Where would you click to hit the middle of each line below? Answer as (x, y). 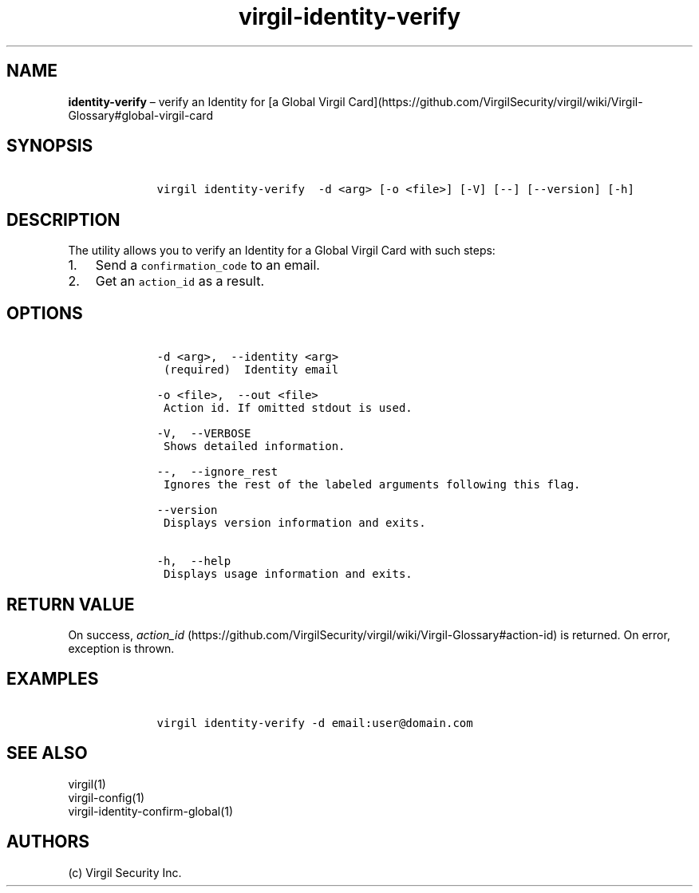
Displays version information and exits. (294, 523)
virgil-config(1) (107, 797)
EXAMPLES (53, 679)
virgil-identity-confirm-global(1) (151, 811)
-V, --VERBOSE (204, 434)
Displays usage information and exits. (288, 574)
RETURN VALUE (71, 604)
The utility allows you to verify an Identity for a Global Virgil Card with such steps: (282, 251)
